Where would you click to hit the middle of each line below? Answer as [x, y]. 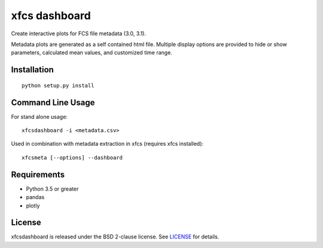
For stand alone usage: [39, 117]
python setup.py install [58, 85]
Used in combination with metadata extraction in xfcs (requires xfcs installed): [107, 144]
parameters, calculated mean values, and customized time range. [92, 53]
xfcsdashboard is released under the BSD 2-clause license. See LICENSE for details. [115, 237]
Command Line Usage [53, 102]
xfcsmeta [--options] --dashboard [72, 157]
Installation [32, 70]
